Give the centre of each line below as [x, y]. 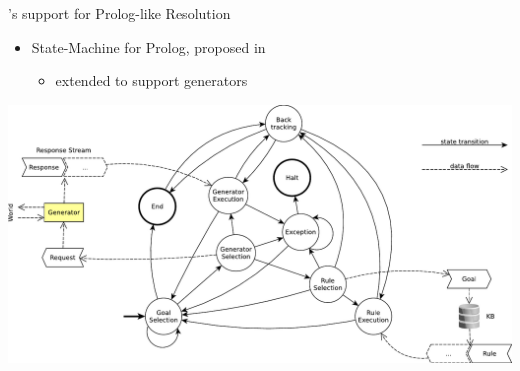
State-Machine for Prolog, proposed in [148, 46]
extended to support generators [151, 80]
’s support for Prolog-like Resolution [119, 13]
